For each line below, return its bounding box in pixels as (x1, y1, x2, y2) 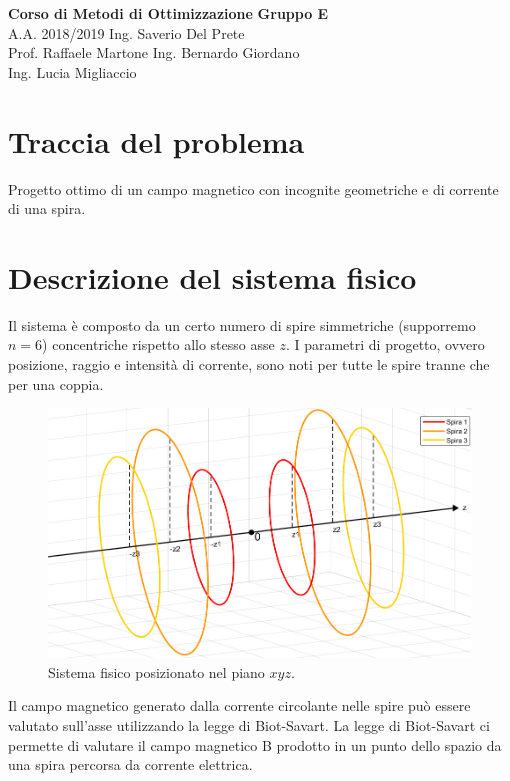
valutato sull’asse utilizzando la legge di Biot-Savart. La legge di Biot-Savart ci (8, 715, 490, 736)
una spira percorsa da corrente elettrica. (8, 754, 253, 775)
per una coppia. (8, 373, 104, 394)
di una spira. (8, 198, 86, 219)
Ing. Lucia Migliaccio (8, 61, 137, 82)
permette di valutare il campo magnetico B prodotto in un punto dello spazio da (8, 734, 502, 755)
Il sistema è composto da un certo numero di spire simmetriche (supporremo (8, 314, 476, 335)
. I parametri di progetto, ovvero (285, 334, 485, 355)
